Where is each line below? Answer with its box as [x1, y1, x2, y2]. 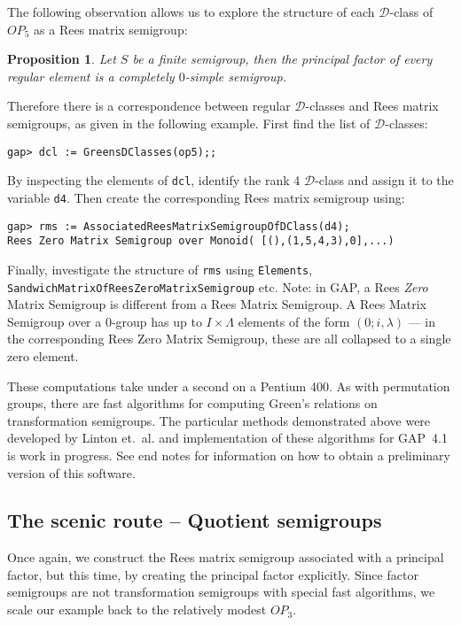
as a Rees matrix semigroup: [34, 19, 188, 38]
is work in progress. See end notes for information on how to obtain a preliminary [7, 445, 450, 464]
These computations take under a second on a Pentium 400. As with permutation [7, 376, 450, 395]
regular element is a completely [7, 66, 175, 85]
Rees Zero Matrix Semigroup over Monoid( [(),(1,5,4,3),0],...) [7, 235, 395, 248]
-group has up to [111, 312, 202, 330]
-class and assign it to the [315, 171, 454, 189]
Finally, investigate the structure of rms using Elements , [7, 259, 313, 278]
